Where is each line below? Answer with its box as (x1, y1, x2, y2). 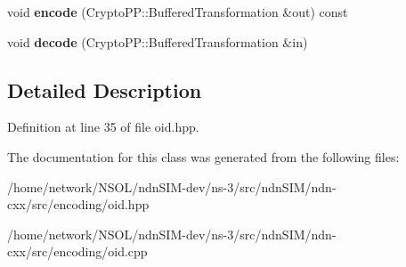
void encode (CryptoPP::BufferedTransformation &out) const (7, 3, 348, 20)
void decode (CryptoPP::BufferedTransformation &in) (7, 32, 308, 51)
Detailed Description (7, 76, 202, 103)
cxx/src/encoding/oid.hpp (7, 195, 150, 214)
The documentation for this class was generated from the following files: (7, 147, 400, 166)
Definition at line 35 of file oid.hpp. (7, 117, 199, 136)
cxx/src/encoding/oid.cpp (7, 242, 148, 261)
